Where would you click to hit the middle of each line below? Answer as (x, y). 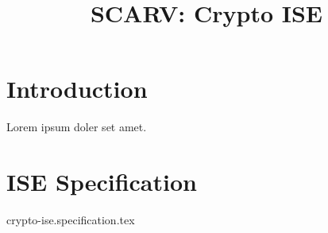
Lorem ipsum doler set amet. (77, 127)
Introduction (77, 89)
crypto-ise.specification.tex (71, 220)
